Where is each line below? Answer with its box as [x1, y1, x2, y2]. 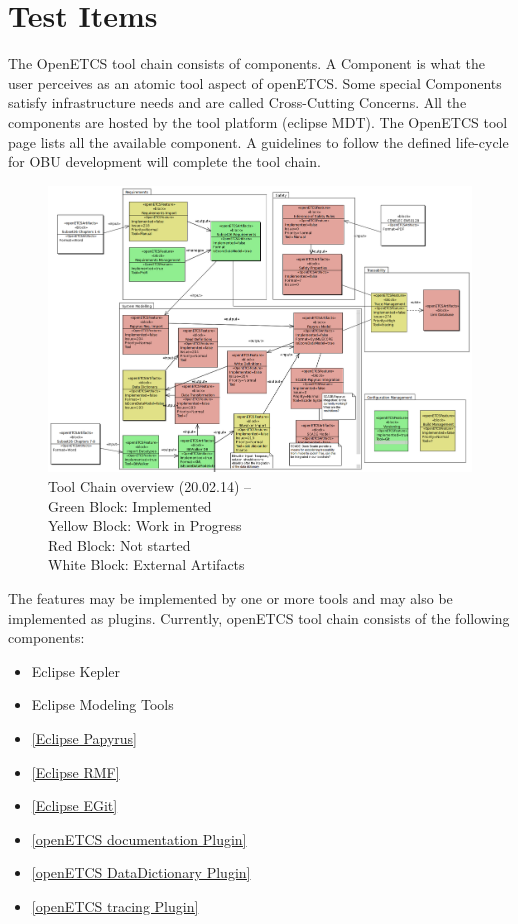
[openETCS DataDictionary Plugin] [31, 862, 251, 883]
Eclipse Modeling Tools [31, 694, 174, 715]
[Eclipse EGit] [31, 795, 118, 816]
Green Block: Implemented [48, 495, 212, 516]
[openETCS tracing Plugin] [31, 895, 199, 916]
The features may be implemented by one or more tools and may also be [8, 588, 453, 609]
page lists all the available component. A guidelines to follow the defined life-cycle [8, 131, 509, 152]
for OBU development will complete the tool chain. [8, 151, 321, 172]
